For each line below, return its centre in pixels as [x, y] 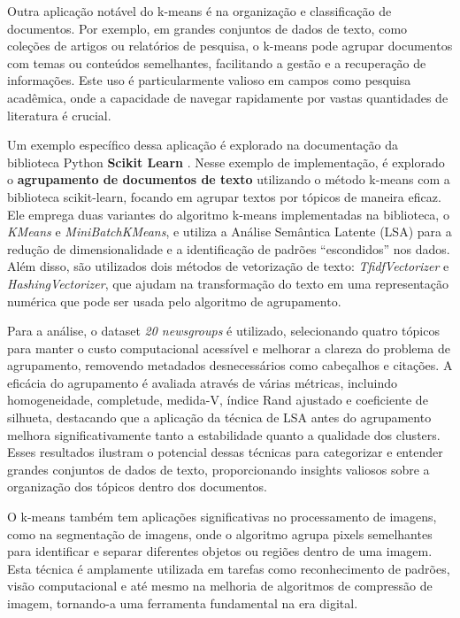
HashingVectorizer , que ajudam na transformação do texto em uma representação [228, 283]
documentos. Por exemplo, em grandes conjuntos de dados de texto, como [207, 28]
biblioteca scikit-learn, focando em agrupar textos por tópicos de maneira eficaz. [224, 196]
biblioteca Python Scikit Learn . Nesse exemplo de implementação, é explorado [226, 162]
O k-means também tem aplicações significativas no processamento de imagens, [222, 517]
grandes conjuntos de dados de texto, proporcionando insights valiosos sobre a [218, 469]
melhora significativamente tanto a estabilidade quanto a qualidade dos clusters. [224, 434]
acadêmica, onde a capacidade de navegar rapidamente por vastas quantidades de [228, 97]
